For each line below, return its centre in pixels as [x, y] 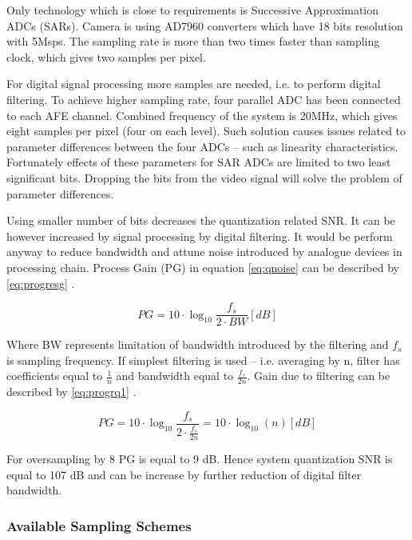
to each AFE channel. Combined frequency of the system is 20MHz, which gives [202, 115]
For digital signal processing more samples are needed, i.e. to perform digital [194, 84]
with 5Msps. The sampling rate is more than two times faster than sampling [193, 41]
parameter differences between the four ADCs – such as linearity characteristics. [202, 146]
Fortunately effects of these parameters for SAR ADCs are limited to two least [199, 162]
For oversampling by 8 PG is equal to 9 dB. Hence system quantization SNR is [200, 459]
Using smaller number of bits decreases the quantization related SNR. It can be [201, 220]
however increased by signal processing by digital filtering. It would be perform [200, 236]
